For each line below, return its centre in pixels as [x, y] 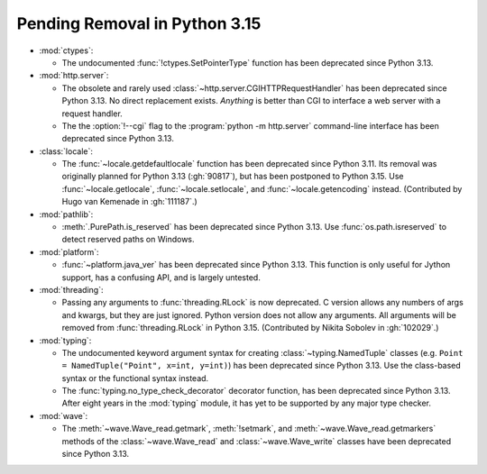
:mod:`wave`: [64, 415]
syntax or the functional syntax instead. [135, 378]
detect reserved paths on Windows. [128, 240]
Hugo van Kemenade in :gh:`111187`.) [129, 202]
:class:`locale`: [66, 151]
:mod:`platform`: [69, 251]
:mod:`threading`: [71, 289]
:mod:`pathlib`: [66, 214]
